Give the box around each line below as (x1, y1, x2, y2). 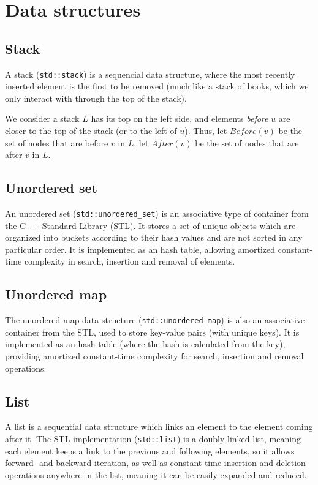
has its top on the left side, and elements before (91, 112, 268, 125)
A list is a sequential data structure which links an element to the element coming (5, 420, 313, 433)
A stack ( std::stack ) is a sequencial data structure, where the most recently (5, 67, 295, 80)
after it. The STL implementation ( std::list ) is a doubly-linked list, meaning (5, 432, 301, 445)
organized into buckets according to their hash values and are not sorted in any (5, 231, 303, 244)
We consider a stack (5, 112, 80, 125)
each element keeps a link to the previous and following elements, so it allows (5, 444, 295, 457)
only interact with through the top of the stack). (5, 91, 187, 104)
